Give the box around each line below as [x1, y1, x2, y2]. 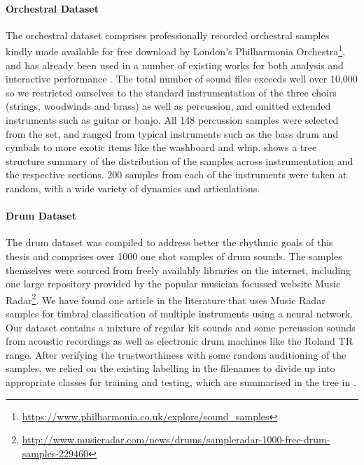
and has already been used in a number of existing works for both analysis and [6, 57, 344, 72]
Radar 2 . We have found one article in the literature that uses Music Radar [6, 290, 325, 307]
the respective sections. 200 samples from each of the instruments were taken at [6, 167, 347, 182]
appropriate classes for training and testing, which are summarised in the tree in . [6, 374, 356, 389]
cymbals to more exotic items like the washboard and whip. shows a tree [6, 140, 317, 155]
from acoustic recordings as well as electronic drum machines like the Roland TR [6, 334, 353, 348]
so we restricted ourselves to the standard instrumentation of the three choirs [6, 85, 337, 99]
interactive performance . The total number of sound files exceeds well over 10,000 [6, 71, 358, 86]
